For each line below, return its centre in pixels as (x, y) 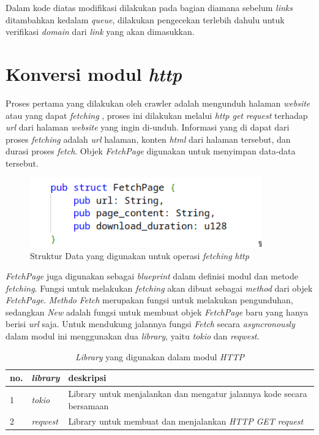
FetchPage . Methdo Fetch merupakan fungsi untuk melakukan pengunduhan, (149, 300)
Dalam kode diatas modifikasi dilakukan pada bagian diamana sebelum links (149, 7)
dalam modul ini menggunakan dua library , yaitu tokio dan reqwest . (133, 336)
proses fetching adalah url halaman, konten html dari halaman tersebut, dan (148, 139)
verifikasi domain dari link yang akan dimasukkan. (100, 32)
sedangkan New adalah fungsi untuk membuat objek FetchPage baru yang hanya (157, 312)
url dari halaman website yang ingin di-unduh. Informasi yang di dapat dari (148, 127)
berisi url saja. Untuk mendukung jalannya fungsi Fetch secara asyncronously (150, 324)
